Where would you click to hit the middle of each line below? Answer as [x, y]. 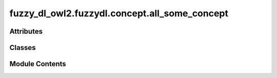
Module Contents [38, 64]
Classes [23, 48]
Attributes [26, 31]
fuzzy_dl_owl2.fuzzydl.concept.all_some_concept [119, 13]
